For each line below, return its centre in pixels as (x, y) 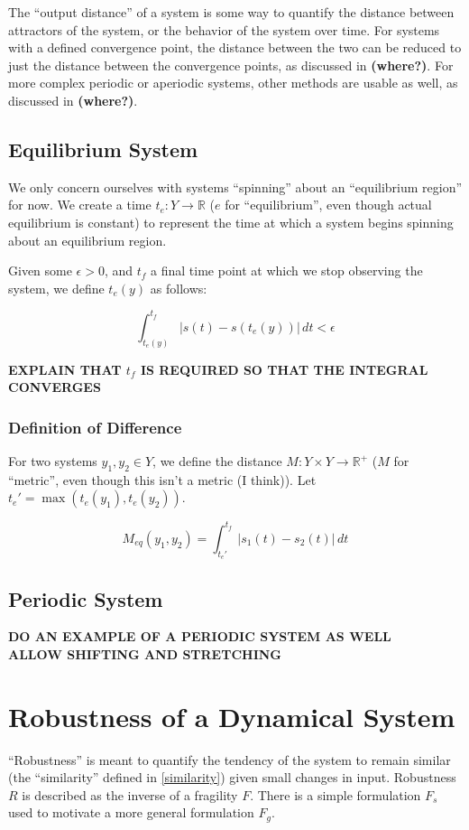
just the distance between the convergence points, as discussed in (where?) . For (231, 65)
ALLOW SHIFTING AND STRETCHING (145, 653)
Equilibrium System (103, 149)
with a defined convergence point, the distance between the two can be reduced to (235, 47)
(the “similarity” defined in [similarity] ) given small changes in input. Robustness (232, 777)
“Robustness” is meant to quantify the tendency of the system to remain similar (230, 759)
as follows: (179, 288)
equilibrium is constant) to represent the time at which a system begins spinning (231, 222)
